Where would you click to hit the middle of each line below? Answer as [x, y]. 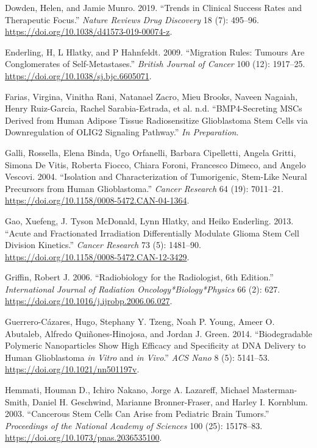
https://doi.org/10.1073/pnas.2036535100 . [84, 437]
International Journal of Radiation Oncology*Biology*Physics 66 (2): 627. [143, 289]
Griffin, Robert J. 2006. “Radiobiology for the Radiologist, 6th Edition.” [139, 277]
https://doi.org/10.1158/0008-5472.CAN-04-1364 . [97, 200]
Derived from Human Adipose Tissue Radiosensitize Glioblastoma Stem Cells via [156, 120]
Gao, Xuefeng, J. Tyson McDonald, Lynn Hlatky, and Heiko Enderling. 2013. [149, 220]
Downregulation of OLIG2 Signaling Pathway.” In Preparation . [122, 132]
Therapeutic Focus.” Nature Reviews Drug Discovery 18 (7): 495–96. [132, 19]
